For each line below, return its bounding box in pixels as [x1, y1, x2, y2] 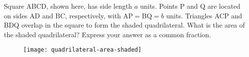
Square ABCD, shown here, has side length [4, 1, 132, 11]
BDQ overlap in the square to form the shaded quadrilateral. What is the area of [4, 20, 245, 30]
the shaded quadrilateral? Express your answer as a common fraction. [4, 29, 211, 39]
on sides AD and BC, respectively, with [4, 10, 121, 20]
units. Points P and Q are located [140, 1, 241, 11]
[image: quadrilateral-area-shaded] [23, 46, 142, 54]
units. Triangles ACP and [166, 10, 242, 20]
